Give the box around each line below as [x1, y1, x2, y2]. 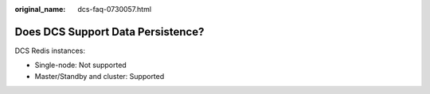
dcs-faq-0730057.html [77, 5, 151, 13]
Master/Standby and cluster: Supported [34, 71, 165, 81]
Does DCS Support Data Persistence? [14, 24, 205, 39]
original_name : [14, 5, 66, 13]
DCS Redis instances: [14, 46, 85, 55]
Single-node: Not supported [34, 60, 127, 70]
